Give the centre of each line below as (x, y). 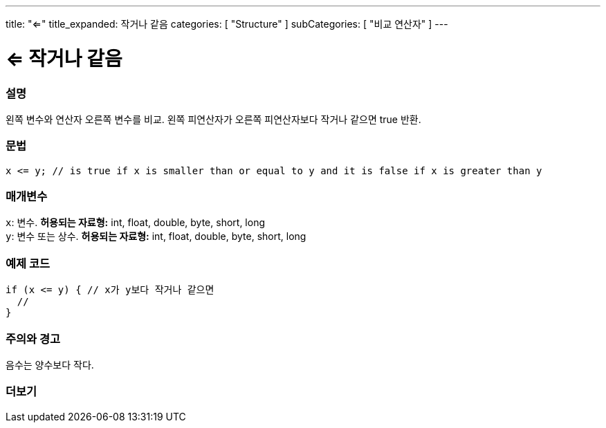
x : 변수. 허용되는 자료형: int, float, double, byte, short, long (135, 223)
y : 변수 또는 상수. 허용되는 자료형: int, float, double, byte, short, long (156, 236)
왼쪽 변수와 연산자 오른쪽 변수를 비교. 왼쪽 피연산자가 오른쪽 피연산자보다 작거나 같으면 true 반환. (213, 119)
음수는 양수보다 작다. (50, 364)
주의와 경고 (33, 338)
